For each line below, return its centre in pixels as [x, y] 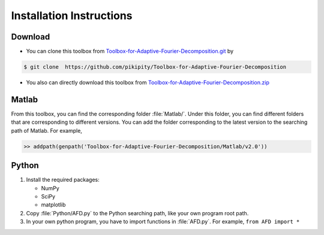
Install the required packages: [63, 180]
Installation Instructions [72, 16]
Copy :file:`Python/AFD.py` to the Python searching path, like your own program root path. [137, 213]
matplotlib [53, 205]
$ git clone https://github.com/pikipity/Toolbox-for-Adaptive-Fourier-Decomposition [155, 67]
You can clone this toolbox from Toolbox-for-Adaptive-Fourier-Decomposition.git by [130, 51]
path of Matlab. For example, [46, 130]
